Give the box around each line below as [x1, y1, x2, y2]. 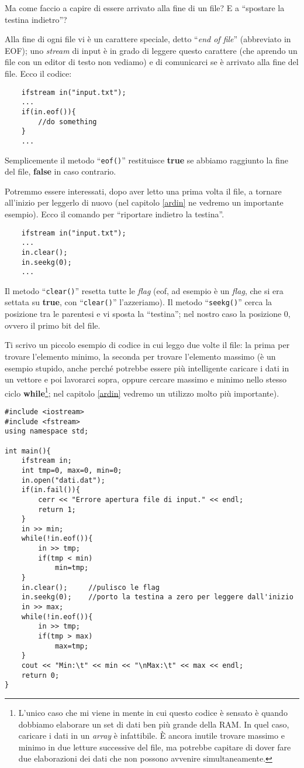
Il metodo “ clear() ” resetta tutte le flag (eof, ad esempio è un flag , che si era [5, 284, 284, 296]
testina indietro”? [5, 13, 67, 25]
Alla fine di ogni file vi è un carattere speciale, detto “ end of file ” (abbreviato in [5, 33, 291, 45]
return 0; [21, 671, 60, 680]
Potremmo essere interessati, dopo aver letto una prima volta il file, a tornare [5, 185, 282, 197]
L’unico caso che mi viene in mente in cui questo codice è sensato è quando [18, 706, 288, 718]
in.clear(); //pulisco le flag [21, 583, 160, 592]
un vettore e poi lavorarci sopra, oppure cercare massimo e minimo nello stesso [5, 373, 287, 385]
